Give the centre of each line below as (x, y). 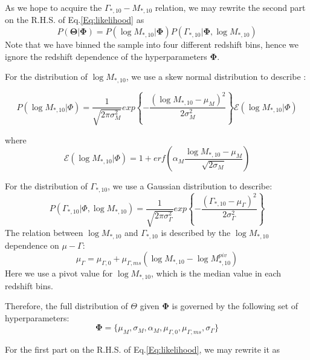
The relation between (44, 233)
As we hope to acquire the (53, 7)
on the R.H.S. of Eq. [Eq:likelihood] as (75, 20)
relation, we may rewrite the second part (230, 7)
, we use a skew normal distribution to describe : (216, 77)
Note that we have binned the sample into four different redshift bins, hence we (152, 44)
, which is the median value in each (216, 273)
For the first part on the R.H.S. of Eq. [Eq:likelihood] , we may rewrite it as (143, 349)
